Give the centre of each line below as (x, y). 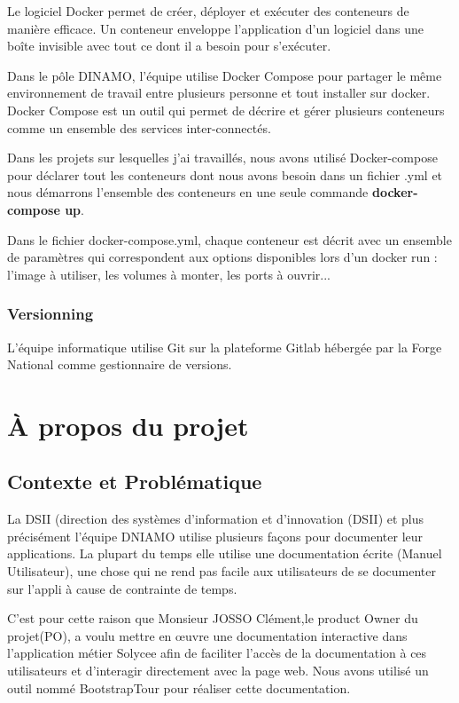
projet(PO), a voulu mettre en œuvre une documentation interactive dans (207, 635)
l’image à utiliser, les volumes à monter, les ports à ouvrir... (169, 274)
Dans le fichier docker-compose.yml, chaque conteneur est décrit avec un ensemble (229, 239)
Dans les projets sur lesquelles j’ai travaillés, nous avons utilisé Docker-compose (222, 158)
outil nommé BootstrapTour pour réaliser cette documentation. (179, 687)
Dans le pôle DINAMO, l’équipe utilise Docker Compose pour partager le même (225, 75)
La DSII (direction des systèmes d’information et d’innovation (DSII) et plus (216, 519)
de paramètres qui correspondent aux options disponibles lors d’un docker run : (222, 257)
